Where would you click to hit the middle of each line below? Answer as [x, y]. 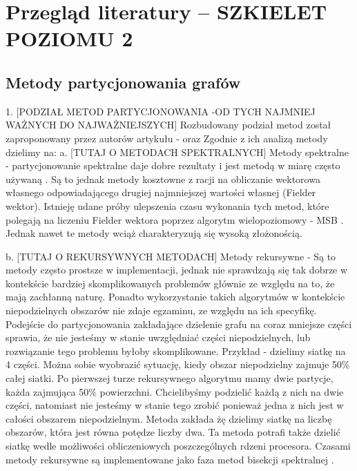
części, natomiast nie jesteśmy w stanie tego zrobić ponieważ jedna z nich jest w [175, 405]
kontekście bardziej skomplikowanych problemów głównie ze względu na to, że [170, 283]
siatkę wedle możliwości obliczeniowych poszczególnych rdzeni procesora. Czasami [178, 446]
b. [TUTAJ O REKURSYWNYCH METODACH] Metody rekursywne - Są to [171, 256]
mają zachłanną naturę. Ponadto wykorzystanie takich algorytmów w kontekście [175, 297]
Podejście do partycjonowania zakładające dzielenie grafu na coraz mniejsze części [179, 324]
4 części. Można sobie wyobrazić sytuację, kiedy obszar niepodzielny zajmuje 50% [178, 364]
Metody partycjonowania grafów [123, 82]
